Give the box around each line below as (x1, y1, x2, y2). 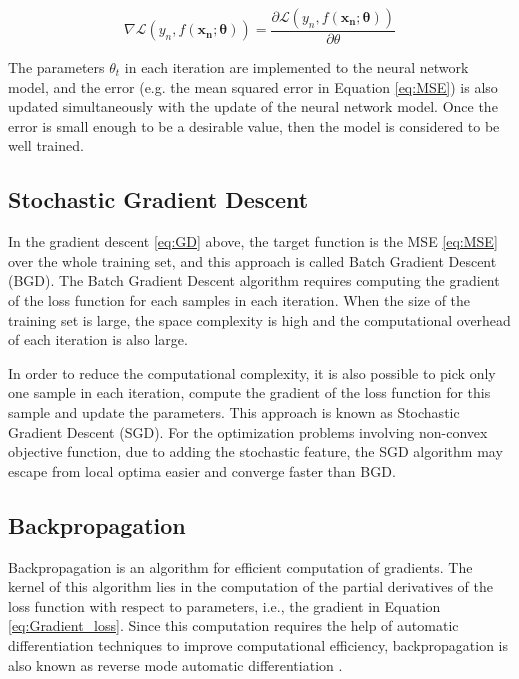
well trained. (8, 135, 84, 156)
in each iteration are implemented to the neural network (124, 57, 469, 78)
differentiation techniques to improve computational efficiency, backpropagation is (8, 634, 509, 655)
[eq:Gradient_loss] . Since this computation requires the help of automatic (8, 615, 459, 636)
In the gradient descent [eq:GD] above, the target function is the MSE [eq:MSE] (8, 231, 498, 252)
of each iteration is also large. (8, 329, 188, 350)
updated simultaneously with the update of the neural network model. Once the (8, 96, 498, 117)
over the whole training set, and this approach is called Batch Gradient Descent (8, 250, 497, 271)
